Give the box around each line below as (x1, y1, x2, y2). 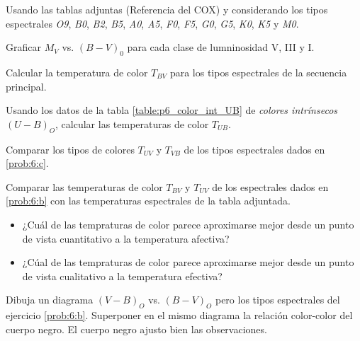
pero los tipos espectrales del (215, 292, 340, 307)
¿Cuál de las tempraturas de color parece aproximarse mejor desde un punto (22, 216, 354, 231)
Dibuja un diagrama (6, 292, 94, 307)
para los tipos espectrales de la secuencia (169, 64, 347, 79)
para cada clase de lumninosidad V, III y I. (127, 40, 315, 54)
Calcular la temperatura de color (6, 64, 148, 79)
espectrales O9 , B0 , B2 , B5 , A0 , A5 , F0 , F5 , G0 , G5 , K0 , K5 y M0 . (6, 16, 299, 30)
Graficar (6, 40, 41, 54)
